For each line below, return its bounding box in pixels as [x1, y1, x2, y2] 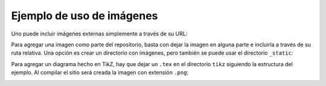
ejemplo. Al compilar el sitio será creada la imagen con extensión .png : [11, 69, 189, 76]
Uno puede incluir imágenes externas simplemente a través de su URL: [11, 30, 188, 37]
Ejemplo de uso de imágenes [11, 9, 158, 22]
